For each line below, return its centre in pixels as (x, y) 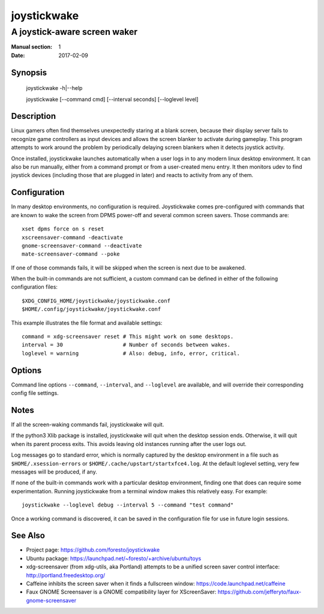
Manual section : (32, 47)
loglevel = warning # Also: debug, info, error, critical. (131, 353)
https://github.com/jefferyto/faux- (259, 592)
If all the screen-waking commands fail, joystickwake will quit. (88, 425)
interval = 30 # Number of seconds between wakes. (126, 345)
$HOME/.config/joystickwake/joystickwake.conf (91, 309)
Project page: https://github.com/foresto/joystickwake (93, 550)
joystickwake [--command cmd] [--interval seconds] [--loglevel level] (112, 99)
